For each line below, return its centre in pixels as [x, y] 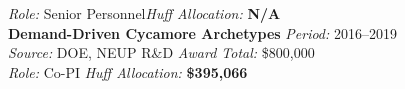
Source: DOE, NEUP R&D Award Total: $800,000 [161, 52]
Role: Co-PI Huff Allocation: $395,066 [128, 71]
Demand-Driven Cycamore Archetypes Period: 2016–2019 [202, 32]
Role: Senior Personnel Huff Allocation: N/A [144, 13]
